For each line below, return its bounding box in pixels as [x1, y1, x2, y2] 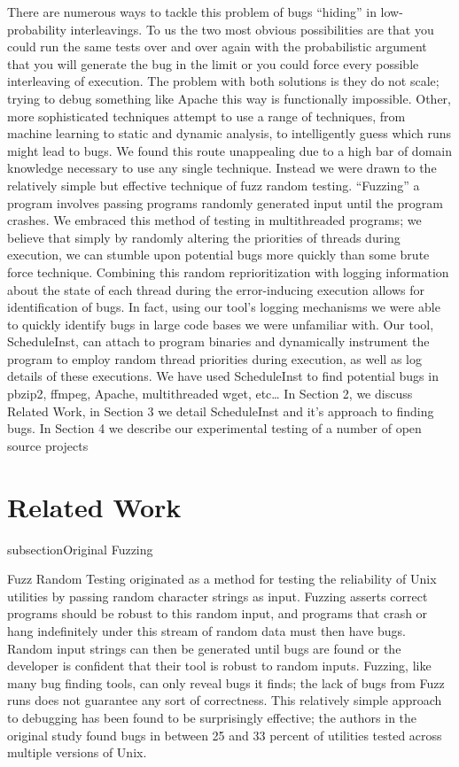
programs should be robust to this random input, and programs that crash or [7, 604, 428, 623]
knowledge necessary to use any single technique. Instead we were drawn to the [7, 159, 437, 177]
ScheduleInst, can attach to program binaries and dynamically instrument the [7, 332, 430, 351]
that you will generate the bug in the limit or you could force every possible [7, 54, 419, 73]
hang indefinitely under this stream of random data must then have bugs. [7, 621, 407, 639]
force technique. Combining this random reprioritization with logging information [7, 262, 449, 281]
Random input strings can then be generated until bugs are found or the [7, 639, 401, 657]
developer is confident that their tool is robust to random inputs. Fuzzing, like [7, 656, 432, 675]
